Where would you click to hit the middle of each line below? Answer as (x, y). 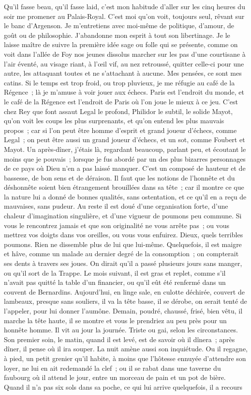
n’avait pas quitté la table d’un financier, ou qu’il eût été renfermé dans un (115, 282)
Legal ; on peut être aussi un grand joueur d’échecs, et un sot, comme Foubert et (125, 140)
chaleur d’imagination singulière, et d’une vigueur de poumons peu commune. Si (123, 216)
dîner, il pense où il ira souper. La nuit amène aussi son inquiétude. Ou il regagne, (126, 349)
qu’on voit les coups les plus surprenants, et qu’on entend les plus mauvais (114, 121)
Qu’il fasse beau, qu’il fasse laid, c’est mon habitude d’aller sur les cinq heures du (125, 6)
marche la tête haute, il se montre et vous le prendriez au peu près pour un (115, 320)
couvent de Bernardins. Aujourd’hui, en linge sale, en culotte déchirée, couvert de (124, 291)
